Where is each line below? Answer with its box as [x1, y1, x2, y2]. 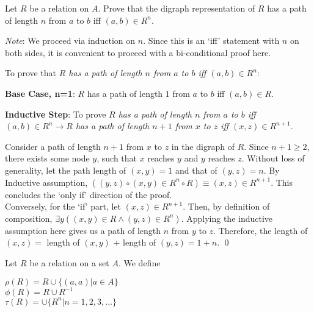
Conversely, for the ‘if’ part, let [5, 200, 121, 213]
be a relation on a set [29, 256, 109, 269]
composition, [5, 211, 53, 224]
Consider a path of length [5, 140, 101, 152]
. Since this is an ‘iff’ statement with [143, 34, 280, 47]
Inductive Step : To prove [5, 107, 106, 120]
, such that [97, 152, 137, 165]
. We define [118, 256, 161, 269]
